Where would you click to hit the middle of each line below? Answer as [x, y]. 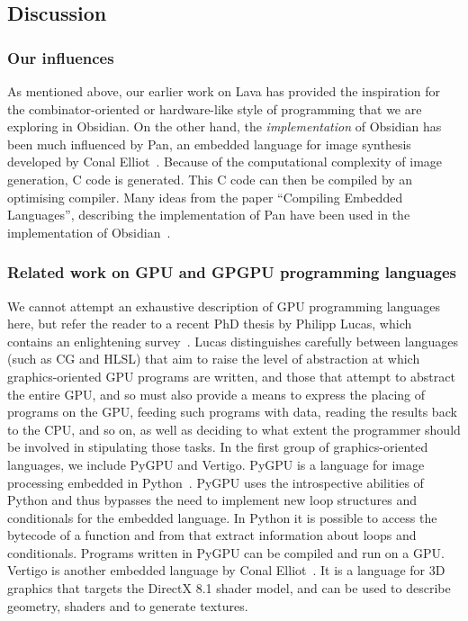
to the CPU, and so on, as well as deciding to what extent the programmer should [234, 429]
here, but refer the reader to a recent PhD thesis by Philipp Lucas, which [210, 324]
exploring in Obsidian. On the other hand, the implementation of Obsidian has [225, 126]
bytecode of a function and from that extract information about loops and [212, 535]
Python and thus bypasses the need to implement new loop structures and [212, 500]
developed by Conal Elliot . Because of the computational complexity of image [225, 162]
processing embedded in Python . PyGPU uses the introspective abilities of [216, 482]
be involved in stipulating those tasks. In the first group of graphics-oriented [218, 447]
